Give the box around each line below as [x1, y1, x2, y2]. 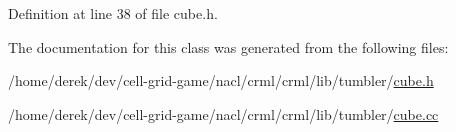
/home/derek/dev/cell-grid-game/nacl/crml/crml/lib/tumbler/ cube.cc [8, 103, 439, 124]
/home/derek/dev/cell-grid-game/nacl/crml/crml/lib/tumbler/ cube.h [8, 70, 434, 91]
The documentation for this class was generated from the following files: [8, 36, 449, 57]
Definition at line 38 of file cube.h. [8, 3, 218, 23]
